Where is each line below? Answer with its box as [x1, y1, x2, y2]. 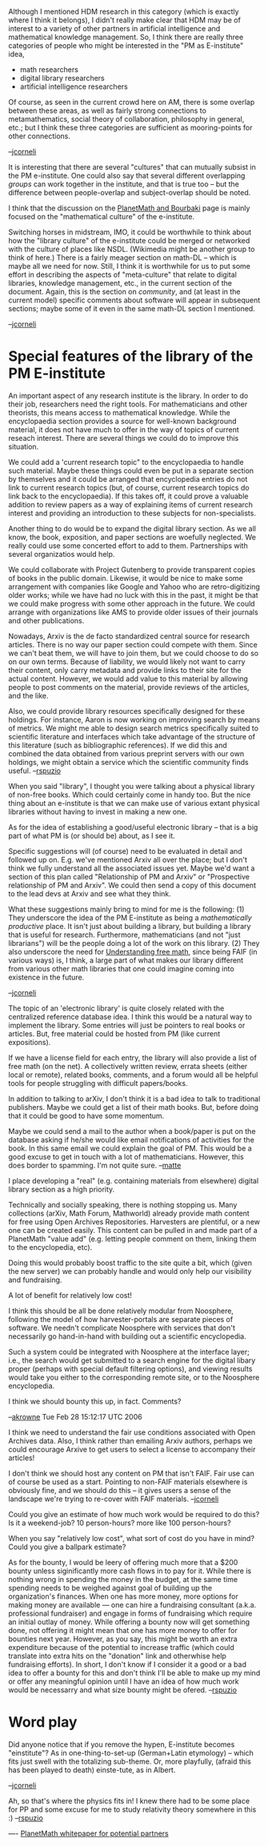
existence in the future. [8, 972, 85, 982]
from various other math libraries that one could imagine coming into [8, 963, 234, 973]
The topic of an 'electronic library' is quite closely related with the [8, 1003, 225, 1013]
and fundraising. [8, 1275, 62, 1284]
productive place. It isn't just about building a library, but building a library [8, 921, 251, 931]
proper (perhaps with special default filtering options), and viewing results [8, 1363, 253, 1373]
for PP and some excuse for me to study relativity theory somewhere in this [8, 1804, 257, 1814]
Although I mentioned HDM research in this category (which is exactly [8, 7, 239, 16]
